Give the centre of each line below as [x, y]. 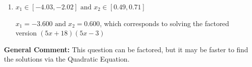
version [26, 33]
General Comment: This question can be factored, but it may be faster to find [126, 49]
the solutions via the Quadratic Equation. [67, 59]
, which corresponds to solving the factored [165, 23]
